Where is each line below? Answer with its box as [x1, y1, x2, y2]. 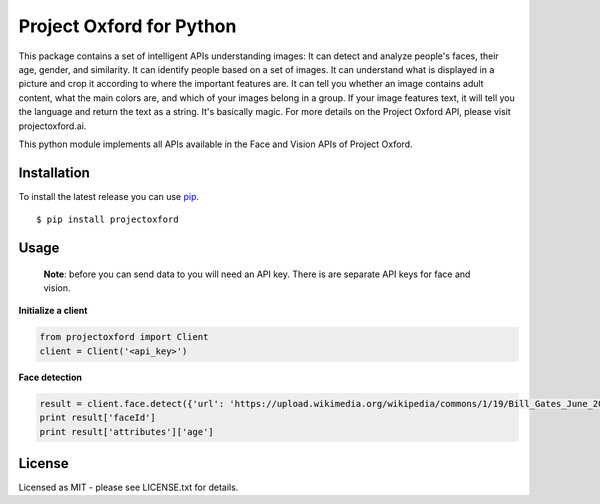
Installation [18, 164, 90, 181]
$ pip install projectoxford [36, 214, 179, 225]
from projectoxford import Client [39, 331, 209, 343]
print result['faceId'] [39, 412, 157, 424]
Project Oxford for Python [18, 15, 237, 37]
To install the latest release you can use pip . [18, 190, 200, 202]
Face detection [18, 371, 82, 383]
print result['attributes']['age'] [39, 426, 214, 437]
